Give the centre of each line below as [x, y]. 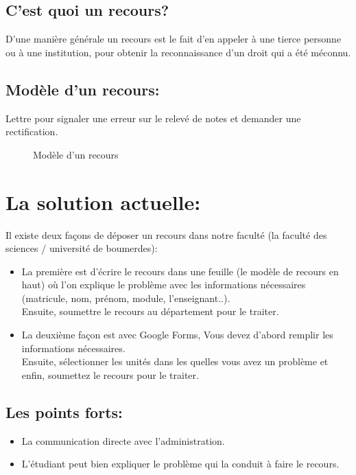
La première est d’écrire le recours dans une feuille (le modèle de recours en [180, 271]
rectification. [32, 131]
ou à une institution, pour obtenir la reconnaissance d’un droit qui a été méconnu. [178, 52]
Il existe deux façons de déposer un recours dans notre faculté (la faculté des [166, 234]
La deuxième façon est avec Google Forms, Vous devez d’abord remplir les [177, 335]
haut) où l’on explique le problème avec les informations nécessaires [164, 285]
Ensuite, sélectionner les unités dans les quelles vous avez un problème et [175, 361]
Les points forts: [64, 412]
